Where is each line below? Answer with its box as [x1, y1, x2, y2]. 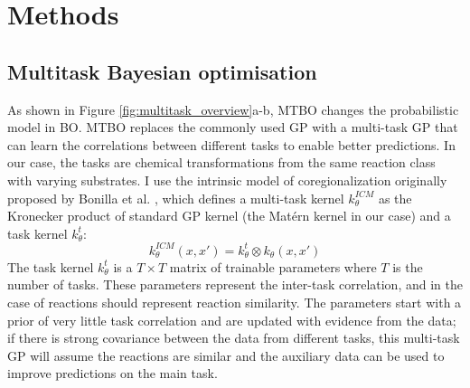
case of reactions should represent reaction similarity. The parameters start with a [7, 293, 462, 312]
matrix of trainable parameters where [169, 257, 377, 276]
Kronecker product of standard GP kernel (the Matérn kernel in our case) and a [7, 206, 451, 225]
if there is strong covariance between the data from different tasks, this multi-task [7, 328, 460, 347]
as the [378, 188, 412, 207]
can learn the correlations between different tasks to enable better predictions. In [7, 135, 456, 154]
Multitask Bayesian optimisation [7, 57, 317, 85]
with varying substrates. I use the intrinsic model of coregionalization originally [7, 170, 447, 189]
